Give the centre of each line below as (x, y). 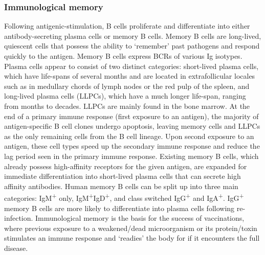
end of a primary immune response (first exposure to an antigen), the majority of (131, 116)
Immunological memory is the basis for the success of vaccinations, (140, 218)
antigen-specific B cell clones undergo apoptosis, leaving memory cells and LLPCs (132, 126)
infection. (19, 218)
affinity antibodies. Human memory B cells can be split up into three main (121, 186)
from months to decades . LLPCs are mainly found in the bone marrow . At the (127, 106)
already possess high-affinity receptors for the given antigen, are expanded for (126, 166)
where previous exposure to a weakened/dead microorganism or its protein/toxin (131, 228)
